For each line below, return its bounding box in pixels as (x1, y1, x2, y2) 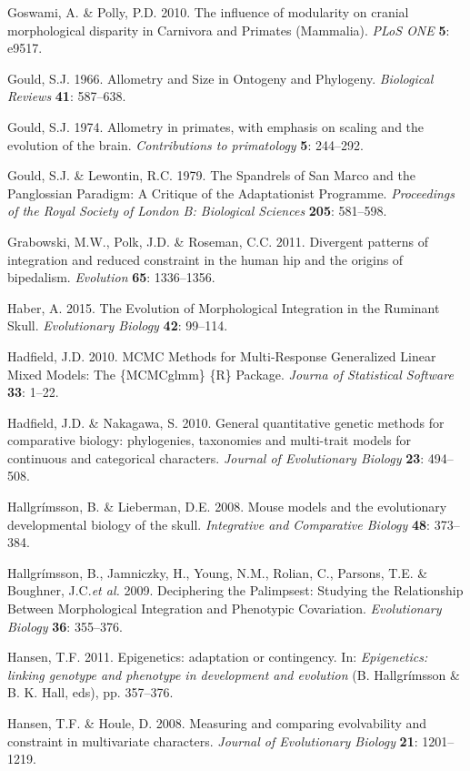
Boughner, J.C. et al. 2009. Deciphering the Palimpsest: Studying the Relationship (7, 581, 464, 600)
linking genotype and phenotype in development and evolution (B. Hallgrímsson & (7, 664, 460, 684)
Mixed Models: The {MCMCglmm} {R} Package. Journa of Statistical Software (7, 364, 454, 383)
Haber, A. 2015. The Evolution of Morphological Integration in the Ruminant (7, 298, 440, 317)
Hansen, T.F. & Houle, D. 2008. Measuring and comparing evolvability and (7, 714, 427, 732)
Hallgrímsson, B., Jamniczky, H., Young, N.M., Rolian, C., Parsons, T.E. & (7, 563, 428, 582)
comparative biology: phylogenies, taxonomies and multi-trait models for (7, 431, 412, 450)
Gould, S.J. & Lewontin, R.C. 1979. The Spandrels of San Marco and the (7, 166, 415, 185)
